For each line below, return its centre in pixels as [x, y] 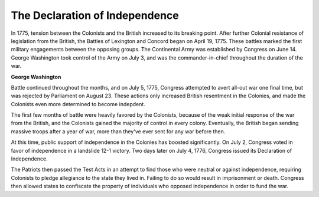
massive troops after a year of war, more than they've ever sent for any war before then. [118, 131]
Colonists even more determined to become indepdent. [78, 104]
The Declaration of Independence [95, 15]
